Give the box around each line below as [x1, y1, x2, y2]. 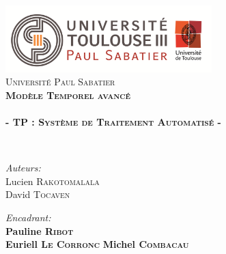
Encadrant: [5, 210, 51, 225]
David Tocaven [5, 187, 70, 201]
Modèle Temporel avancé [5, 87, 131, 102]
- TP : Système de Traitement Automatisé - [5, 115, 221, 129]
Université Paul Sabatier [5, 74, 115, 89]
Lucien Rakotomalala [5, 173, 100, 188]
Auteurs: [5, 160, 41, 175]
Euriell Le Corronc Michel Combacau [5, 237, 189, 251]
